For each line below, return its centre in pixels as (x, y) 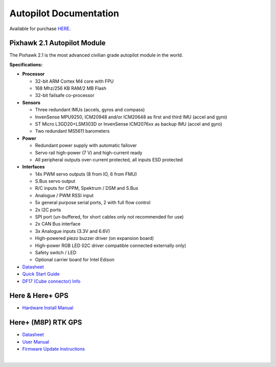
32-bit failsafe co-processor (65, 95)
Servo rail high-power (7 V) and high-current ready (89, 153)
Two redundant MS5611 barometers (72, 131)
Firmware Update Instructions (54, 349)
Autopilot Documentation (64, 13)
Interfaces (33, 167)
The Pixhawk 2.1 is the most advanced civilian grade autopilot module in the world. (96, 55)
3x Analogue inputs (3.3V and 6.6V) (73, 231)
